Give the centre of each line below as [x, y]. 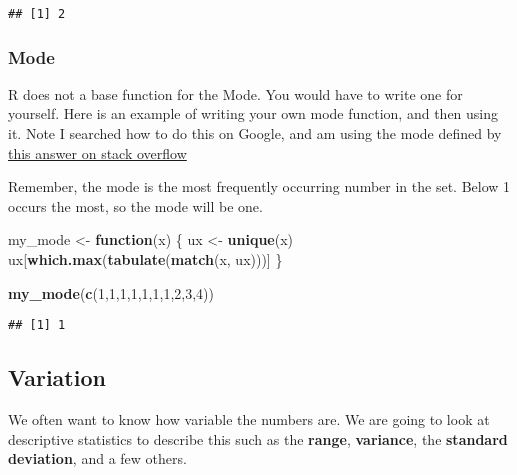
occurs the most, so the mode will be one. [135, 205]
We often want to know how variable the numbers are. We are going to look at [249, 419]
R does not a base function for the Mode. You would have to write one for [235, 93]
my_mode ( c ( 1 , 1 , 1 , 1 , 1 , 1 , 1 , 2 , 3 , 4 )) [111, 292]
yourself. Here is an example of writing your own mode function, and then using [253, 113]
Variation [57, 377]
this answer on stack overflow [97, 152]
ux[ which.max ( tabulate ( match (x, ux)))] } [145, 259]
